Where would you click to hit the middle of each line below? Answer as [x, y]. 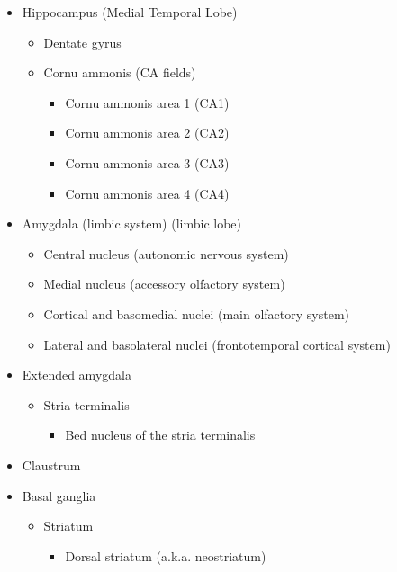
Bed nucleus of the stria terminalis [160, 435]
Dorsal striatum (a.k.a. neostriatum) [166, 555]
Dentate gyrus [82, 42]
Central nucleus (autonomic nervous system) [166, 253]
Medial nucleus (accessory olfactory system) [164, 284]
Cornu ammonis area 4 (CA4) [147, 193]
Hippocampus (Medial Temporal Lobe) [130, 12]
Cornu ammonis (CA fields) [120, 72]
